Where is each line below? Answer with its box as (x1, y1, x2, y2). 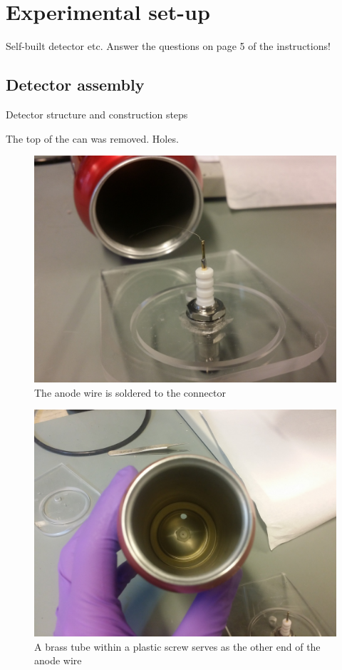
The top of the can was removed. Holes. (6, 131, 179, 146)
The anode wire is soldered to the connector (34, 385, 226, 400)
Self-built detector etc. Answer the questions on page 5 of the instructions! (6, 39, 331, 54)
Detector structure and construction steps (6, 106, 188, 121)
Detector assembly (6, 73, 145, 96)
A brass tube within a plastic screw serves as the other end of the (34, 639, 321, 654)
